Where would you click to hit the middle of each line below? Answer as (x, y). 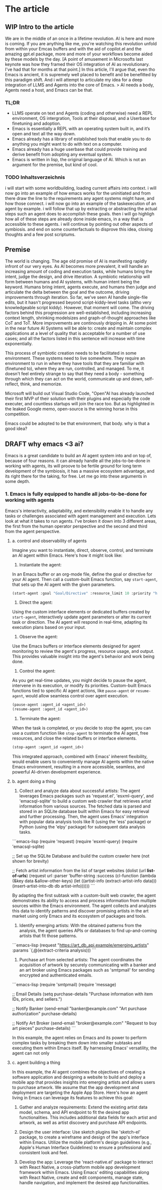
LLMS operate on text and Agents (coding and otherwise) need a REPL (82, 113)
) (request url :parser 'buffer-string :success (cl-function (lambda (91, 876)
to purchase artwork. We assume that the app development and (75, 1088)
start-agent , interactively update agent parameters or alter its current (81, 617)
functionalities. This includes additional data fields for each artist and (88, 1118)
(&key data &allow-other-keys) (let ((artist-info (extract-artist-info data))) (84, 881)
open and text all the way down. (44, 134)
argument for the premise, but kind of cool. (55, 165)
